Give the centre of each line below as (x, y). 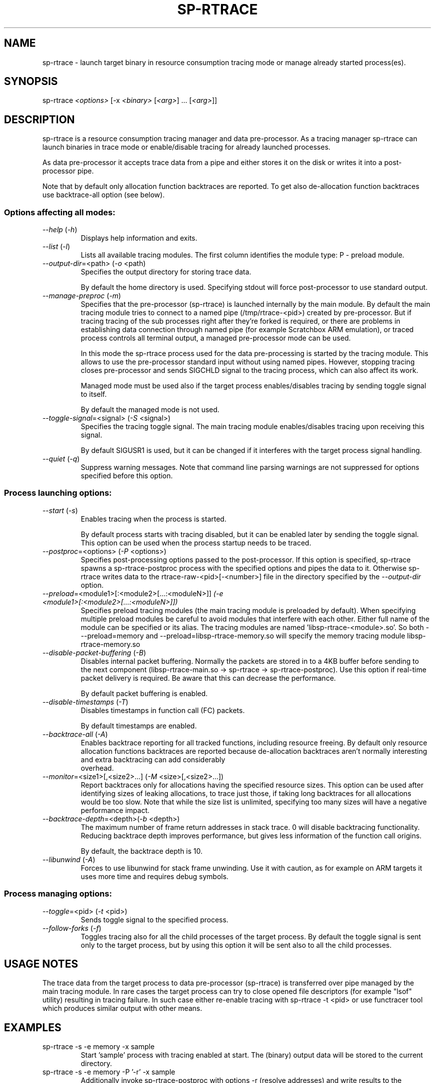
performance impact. (115, 810)
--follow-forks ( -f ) (72, 928)
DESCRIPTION (39, 119)
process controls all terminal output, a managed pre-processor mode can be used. (216, 338)
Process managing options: (58, 894)
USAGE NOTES (41, 964)
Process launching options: (58, 493)
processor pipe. (68, 171)
